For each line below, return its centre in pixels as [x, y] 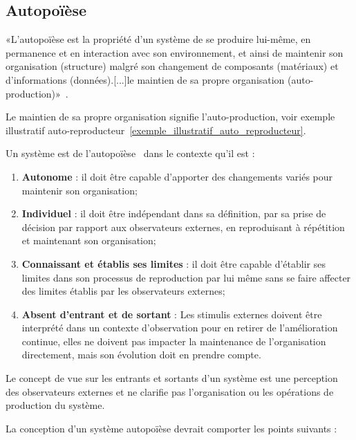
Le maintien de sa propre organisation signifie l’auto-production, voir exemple [170, 117]
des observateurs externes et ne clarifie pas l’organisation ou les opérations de [170, 391]
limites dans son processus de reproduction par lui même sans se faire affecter [186, 277]
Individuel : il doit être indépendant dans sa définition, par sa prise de [174, 213]
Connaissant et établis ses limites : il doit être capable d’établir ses [174, 263]
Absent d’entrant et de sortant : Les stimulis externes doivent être [172, 314]
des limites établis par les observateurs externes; [123, 291]
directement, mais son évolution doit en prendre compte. [141, 355]
